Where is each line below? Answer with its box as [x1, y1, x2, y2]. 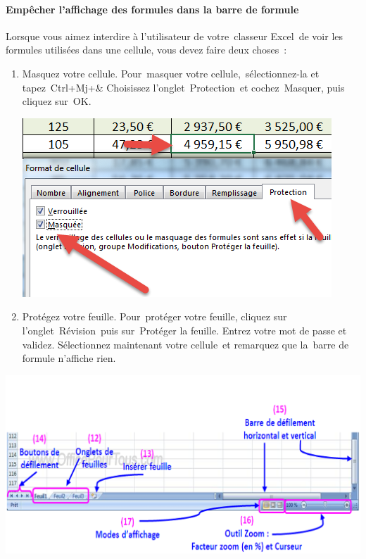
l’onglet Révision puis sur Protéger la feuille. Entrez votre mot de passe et [22, 322, 347, 337]
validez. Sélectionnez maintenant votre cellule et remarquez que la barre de [22, 337, 349, 351]
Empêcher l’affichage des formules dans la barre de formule [6, 1, 299, 16]
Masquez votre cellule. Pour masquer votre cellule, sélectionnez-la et [22, 65, 320, 80]
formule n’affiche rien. [22, 351, 116, 365]
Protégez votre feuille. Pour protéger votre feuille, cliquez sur [22, 309, 287, 324]
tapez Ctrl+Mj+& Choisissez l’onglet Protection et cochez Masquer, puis [22, 80, 345, 94]
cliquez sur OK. [22, 94, 91, 108]
